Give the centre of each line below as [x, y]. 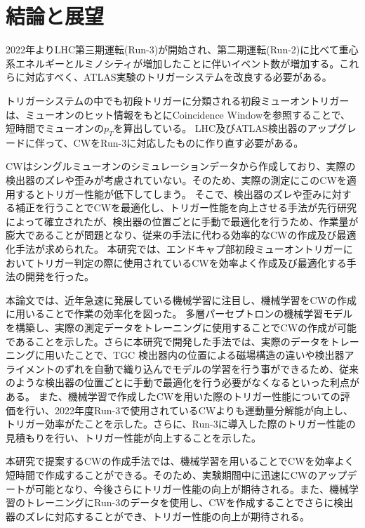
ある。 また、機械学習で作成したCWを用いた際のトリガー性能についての [173, 396]
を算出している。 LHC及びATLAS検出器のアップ [225, 128]
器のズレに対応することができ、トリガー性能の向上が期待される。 [158, 516]
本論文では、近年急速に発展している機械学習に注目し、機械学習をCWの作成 [181, 299]
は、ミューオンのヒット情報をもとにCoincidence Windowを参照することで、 [178, 114]
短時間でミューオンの [55, 128]
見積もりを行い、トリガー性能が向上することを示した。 [133, 437]
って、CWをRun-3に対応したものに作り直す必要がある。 [174, 142]
